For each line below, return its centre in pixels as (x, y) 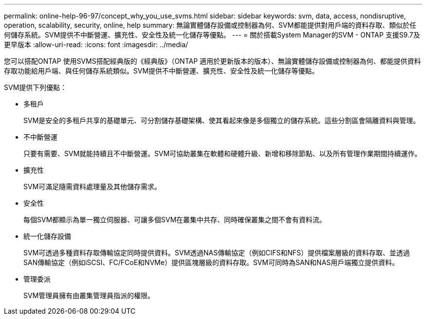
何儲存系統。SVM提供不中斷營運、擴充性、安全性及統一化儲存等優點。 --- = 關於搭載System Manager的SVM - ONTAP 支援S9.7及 (212, 35)
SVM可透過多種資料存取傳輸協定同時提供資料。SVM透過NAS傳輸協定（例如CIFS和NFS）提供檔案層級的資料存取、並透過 (217, 253)
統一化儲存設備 (47, 236)
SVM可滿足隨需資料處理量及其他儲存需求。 (92, 186)
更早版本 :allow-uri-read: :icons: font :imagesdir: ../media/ (96, 44)
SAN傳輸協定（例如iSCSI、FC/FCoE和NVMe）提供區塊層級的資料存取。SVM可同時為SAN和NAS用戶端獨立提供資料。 (211, 262)
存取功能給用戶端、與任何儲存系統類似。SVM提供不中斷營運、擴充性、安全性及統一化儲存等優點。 (161, 71)
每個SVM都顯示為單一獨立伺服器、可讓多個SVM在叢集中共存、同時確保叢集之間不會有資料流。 (175, 220)
